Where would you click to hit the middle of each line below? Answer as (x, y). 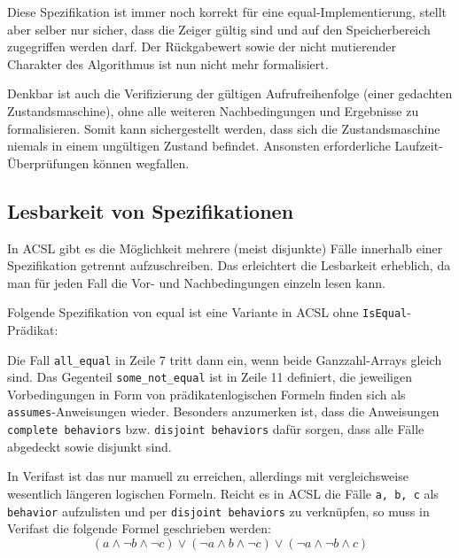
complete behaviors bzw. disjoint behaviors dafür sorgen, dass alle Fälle (216, 429)
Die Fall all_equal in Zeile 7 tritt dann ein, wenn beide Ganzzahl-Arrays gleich (225, 359)
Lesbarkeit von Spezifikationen (151, 210)
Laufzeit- (419, 146)
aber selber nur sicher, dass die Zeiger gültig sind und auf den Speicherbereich (219, 29)
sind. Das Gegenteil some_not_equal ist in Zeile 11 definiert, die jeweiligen (210, 377)
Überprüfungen (48, 163)
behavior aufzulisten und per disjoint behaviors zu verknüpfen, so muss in (218, 511)
